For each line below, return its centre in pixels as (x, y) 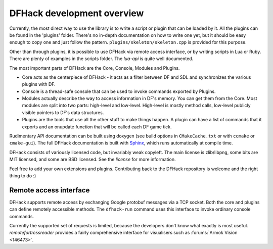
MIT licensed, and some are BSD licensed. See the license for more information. (93, 160)
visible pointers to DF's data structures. (63, 112)
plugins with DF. (39, 84)
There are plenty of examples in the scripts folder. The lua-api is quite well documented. (101, 59)
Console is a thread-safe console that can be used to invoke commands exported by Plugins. (119, 91)
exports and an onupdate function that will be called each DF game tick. (97, 127)
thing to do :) (23, 176)
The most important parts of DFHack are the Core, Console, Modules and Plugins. (95, 68)
